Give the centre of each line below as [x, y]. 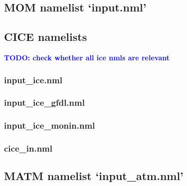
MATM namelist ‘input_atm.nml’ [94, 176]
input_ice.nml [33, 80]
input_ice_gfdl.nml [44, 102]
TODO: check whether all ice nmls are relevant [87, 57]
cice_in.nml [28, 148]
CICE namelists [46, 37]
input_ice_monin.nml [50, 125]
